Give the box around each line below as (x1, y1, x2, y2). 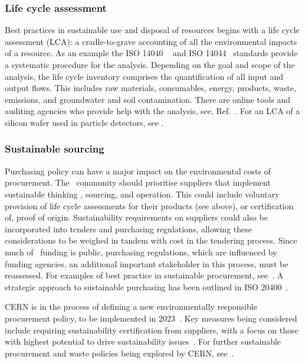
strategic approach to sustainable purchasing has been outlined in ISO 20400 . (5, 280, 288, 293)
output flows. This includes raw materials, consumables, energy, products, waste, (5, 82, 296, 94)
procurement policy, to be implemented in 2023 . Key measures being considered (5, 312, 297, 324)
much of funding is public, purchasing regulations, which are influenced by (5, 245, 277, 258)
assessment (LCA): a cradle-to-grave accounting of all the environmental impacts (5, 35, 297, 47)
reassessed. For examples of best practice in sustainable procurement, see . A (5, 269, 284, 281)
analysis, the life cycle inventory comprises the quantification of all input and (5, 70, 284, 82)
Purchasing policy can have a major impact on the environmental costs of (5, 164, 271, 177)
